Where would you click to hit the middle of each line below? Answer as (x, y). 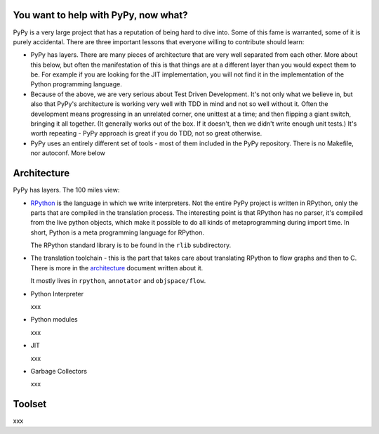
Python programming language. (76, 84)
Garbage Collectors (59, 371)
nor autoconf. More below (68, 153)
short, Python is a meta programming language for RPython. (118, 232)
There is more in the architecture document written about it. (117, 268)
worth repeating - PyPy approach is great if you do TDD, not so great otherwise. (146, 133)
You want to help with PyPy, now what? (100, 15)
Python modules (54, 320)
